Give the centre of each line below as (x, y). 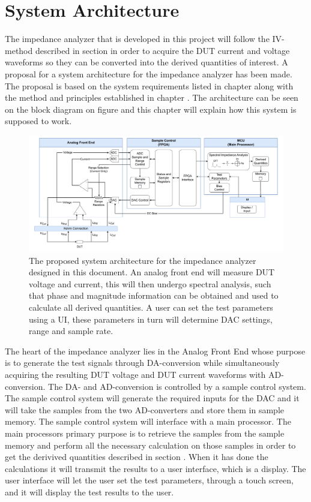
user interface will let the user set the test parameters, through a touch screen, (149, 480)
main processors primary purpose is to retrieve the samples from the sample (145, 433)
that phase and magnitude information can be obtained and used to (154, 295)
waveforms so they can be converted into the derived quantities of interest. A (146, 62)
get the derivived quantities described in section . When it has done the (137, 457)
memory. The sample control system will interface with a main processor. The (148, 421)
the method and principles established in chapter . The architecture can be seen (152, 97)
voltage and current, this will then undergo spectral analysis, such (150, 283)
